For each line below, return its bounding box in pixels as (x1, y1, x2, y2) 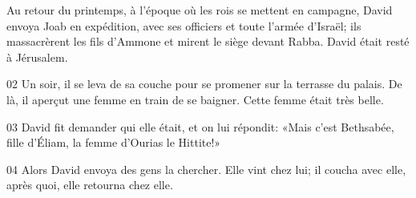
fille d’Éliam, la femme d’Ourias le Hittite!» (6, 134, 221, 151)
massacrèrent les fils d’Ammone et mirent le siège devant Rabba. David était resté (6, 33, 410, 50)
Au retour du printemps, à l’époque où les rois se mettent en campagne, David (6, 2, 393, 18)
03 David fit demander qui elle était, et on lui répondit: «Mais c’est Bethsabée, (6, 118, 394, 135)
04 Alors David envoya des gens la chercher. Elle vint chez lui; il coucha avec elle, (6, 160, 406, 177)
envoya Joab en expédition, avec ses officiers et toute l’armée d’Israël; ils (6, 17, 361, 34)
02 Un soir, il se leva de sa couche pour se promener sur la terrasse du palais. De (6, 75, 402, 92)
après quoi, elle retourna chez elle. (6, 176, 173, 193)
